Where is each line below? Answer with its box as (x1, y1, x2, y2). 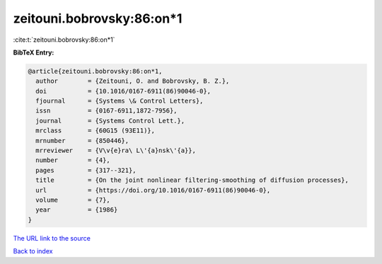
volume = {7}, (35, 196, 111, 204)
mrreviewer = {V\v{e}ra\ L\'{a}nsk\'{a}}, (35, 147, 196, 155)
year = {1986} (35, 206, 118, 214)
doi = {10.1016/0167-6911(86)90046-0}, (35, 87, 212, 95)
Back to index (13, 247, 53, 256)
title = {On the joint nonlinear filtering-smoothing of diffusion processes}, (35, 176, 349, 184)
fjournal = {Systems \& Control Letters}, (35, 97, 204, 105)
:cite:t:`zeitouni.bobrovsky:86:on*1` (13, 35, 115, 44)
